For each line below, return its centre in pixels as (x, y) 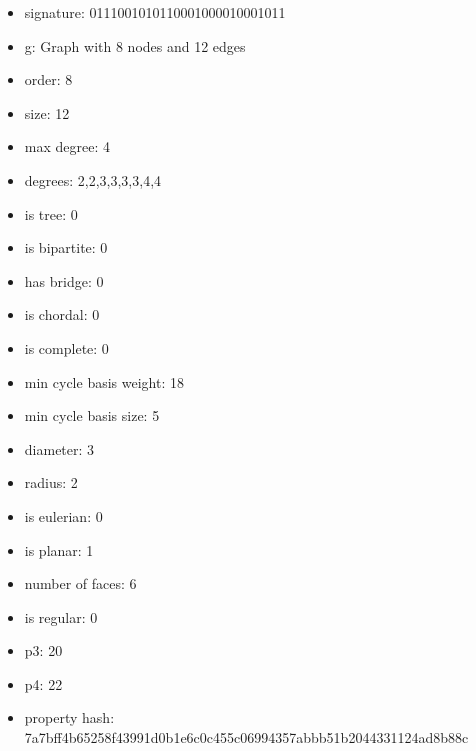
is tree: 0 (51, 213)
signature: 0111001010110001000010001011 (155, 12)
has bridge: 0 (64, 280)
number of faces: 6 (80, 583)
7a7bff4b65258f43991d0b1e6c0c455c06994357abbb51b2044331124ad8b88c (246, 737)
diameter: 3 (59, 448)
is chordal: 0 (62, 314)
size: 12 (47, 112)
